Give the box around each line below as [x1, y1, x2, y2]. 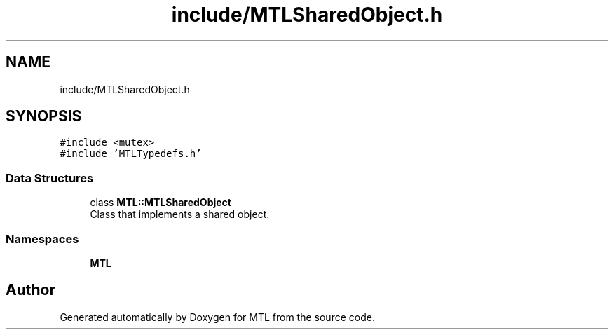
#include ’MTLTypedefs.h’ [60, 148, 202, 160]
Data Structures [6, 170, 94, 185]
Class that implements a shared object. [90, 208, 270, 221]
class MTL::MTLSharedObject [90, 196, 231, 209]
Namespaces [6, 231, 79, 246]
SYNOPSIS [6, 107, 82, 125]
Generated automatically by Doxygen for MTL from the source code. [60, 310, 375, 323]
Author [6, 281, 55, 299]
